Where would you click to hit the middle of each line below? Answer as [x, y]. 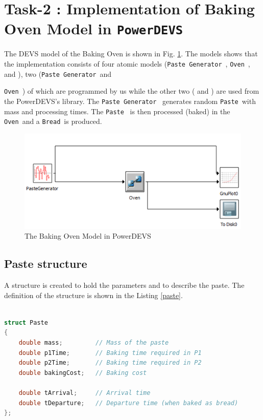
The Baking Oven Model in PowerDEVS [88, 236]
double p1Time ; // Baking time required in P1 [110, 353]
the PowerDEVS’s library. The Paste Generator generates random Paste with [130, 101]
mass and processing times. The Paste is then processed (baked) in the [117, 111]
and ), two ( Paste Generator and [58, 73]
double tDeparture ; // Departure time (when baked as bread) [128, 403]
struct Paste [26, 322]
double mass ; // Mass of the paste [94, 343]
